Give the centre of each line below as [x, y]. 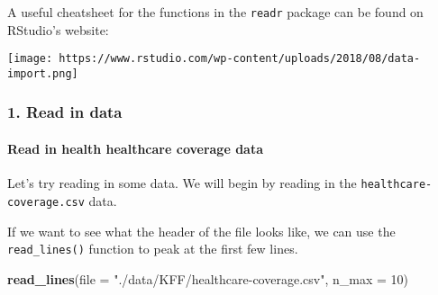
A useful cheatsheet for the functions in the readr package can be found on [215, 12]
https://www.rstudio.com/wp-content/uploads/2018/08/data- [240, 59]
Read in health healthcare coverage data [136, 148]
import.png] [43, 73]
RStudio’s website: [58, 29]
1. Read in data [65, 112]
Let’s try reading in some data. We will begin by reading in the [182, 183]
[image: [30, 59]
